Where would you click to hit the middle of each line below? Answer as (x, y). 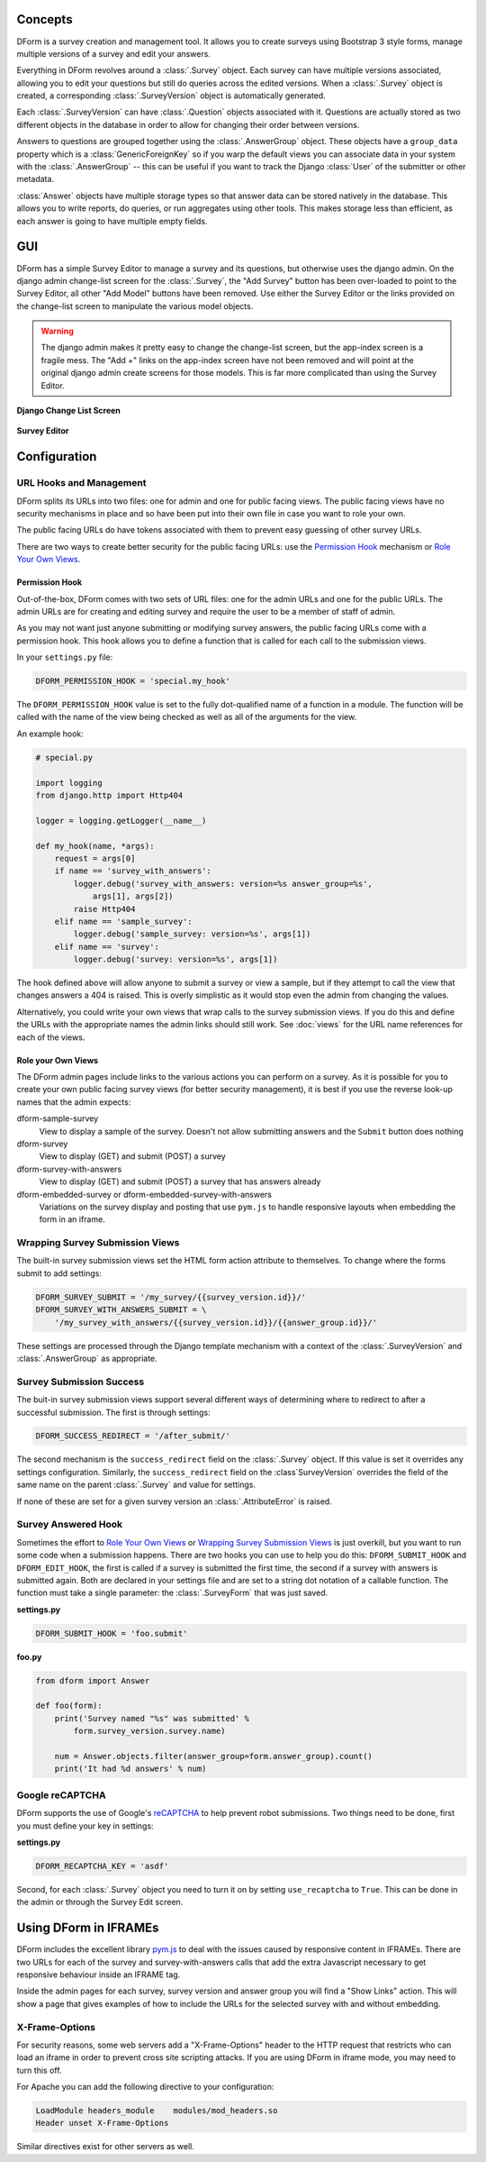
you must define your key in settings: (85, 1826)
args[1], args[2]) (133, 896)
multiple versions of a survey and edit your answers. (114, 53)
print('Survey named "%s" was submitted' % (152, 1718)
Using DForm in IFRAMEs (88, 1928)
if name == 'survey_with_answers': (133, 871)
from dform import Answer (93, 1680)
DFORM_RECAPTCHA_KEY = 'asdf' (102, 1866)
